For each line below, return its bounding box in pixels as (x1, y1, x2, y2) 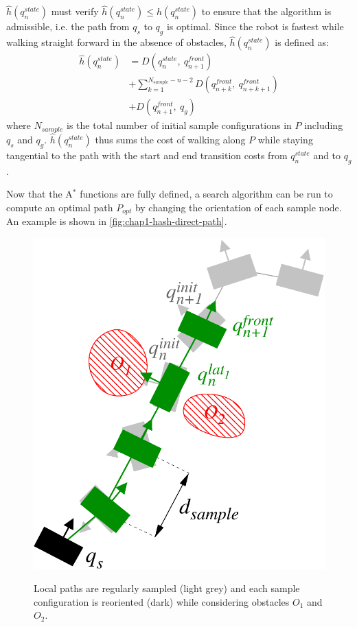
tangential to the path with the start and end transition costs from (6, 147, 288, 162)
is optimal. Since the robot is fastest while (166, 19, 344, 34)
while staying (257, 132, 313, 146)
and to (313, 147, 341, 162)
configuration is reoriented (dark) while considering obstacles (34, 594, 290, 608)
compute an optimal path (6, 200, 113, 214)
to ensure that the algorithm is (201, 4, 332, 19)
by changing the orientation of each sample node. (135, 200, 342, 214)
